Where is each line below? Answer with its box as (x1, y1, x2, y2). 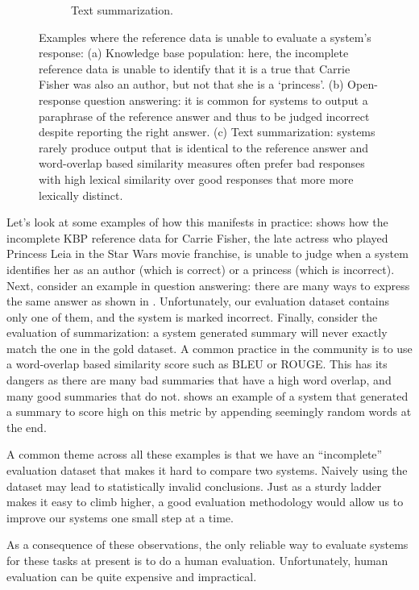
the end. (6, 418, 47, 435)
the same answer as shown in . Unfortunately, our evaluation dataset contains (6, 293, 390, 310)
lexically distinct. (39, 186, 123, 203)
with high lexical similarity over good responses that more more (39, 170, 354, 187)
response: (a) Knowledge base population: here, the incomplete (39, 44, 349, 61)
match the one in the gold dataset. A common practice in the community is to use (6, 339, 413, 356)
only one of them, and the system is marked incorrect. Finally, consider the (6, 308, 378, 325)
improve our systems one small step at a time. (6, 509, 234, 526)
